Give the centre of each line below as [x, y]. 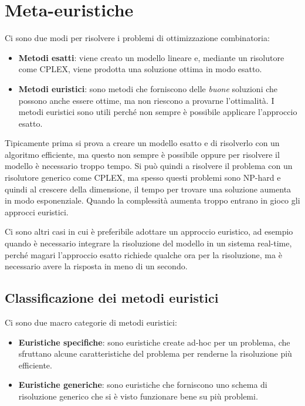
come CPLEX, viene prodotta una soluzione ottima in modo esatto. [140, 69]
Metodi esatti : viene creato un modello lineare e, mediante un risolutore [151, 57]
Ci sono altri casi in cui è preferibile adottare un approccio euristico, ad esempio [149, 231]
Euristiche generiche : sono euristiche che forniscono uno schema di [143, 385]
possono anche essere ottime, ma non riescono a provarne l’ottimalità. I [146, 100]
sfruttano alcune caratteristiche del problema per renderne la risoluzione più [155, 353]
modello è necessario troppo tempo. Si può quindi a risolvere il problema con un [149, 166]
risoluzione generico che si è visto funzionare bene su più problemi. [138, 396]
